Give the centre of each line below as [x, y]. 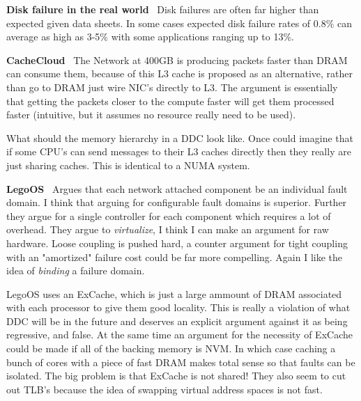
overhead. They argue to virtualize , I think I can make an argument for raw [168, 229]
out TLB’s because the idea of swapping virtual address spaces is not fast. [164, 389]
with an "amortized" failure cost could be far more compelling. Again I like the [175, 257]
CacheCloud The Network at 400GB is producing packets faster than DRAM [177, 60]
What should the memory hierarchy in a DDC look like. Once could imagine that [180, 137]
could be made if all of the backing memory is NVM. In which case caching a [171, 348]
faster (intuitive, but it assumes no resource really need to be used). [151, 115]
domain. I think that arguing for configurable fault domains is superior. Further [177, 202]
